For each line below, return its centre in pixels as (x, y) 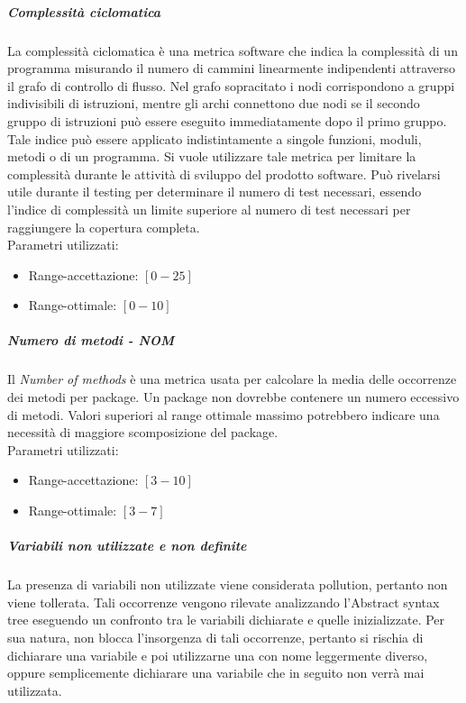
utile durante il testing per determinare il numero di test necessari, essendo (215, 192)
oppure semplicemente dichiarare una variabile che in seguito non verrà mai (216, 673)
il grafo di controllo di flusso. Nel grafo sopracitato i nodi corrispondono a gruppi (231, 85)
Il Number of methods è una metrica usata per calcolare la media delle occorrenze (232, 379)
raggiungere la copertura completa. (104, 227)
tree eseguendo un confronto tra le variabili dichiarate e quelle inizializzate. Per (226, 620)
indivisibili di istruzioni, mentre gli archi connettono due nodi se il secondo (214, 103)
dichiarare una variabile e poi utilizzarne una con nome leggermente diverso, (218, 655)
